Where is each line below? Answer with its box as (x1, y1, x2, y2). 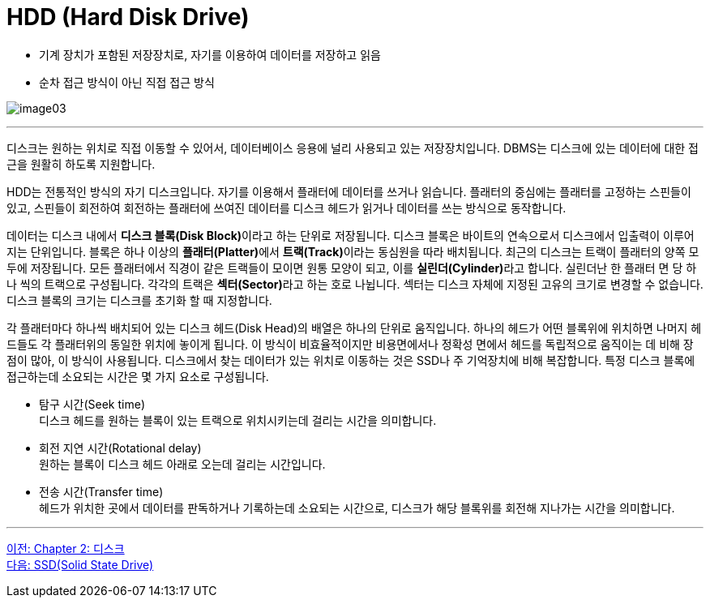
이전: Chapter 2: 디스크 (6, 541, 125, 555)
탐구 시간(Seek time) (39, 396, 145, 411)
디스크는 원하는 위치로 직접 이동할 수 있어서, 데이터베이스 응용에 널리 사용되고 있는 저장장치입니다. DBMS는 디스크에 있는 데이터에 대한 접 (6, 140, 699, 155)
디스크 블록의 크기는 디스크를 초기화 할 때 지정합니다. (6, 293, 272, 307)
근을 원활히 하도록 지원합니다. (6, 156, 156, 171)
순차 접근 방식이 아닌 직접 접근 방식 (39, 75, 215, 89)
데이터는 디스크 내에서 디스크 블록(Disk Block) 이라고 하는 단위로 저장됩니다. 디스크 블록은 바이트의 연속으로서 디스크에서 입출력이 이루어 (6, 228, 695, 242)
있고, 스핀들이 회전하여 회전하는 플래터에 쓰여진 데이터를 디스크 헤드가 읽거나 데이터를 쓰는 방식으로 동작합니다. (6, 200, 567, 215)
